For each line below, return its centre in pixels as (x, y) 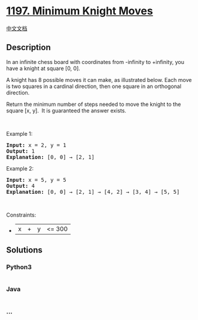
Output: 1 (20, 151)
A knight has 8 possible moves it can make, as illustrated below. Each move (99, 80)
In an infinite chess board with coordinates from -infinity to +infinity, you (95, 62)
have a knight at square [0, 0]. (43, 68)
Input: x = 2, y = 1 (36, 145)
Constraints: (21, 215)
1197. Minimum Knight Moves (80, 11)
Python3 (19, 267)
